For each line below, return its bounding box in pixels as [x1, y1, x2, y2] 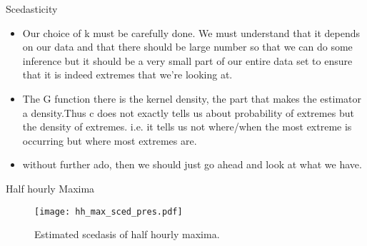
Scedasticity [6, 1, 58, 16]
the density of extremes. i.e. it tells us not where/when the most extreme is [22, 119, 352, 134]
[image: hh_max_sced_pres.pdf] [34, 206, 183, 217]
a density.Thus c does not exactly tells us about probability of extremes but [22, 105, 354, 120]
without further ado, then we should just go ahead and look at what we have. [22, 157, 362, 172]
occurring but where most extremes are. [22, 133, 197, 148]
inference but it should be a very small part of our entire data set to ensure [22, 53, 353, 68]
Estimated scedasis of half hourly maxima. [34, 227, 220, 242]
